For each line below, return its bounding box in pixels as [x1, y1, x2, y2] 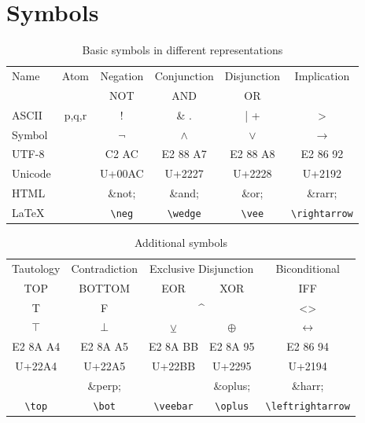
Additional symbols [134, 234, 227, 251]
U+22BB [151, 358, 196, 374]
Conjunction [154, 67, 214, 83]
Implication [294, 67, 350, 83]
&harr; [291, 377, 324, 393]
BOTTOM [79, 279, 131, 296]
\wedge [167, 208, 201, 219]
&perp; [87, 377, 121, 393]
